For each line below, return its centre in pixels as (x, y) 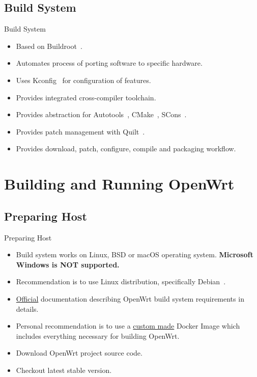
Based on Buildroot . (49, 46)
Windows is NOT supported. (68, 264)
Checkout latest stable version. (64, 370)
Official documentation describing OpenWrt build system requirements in (130, 298)
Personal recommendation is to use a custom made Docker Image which (128, 326)
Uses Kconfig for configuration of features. (83, 80)
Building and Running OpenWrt (119, 184)
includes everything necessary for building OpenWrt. (98, 335)
